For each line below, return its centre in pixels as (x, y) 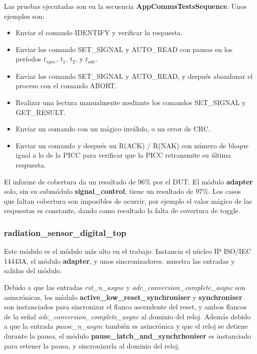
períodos (28, 59)
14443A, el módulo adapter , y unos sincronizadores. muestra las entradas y (119, 261)
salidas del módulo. (33, 270)
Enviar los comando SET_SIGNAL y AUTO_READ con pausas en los (124, 49)
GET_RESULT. (41, 112)
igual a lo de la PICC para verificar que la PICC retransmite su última (123, 155)
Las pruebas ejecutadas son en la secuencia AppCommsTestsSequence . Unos (126, 6)
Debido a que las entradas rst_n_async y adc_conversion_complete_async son (125, 287)
